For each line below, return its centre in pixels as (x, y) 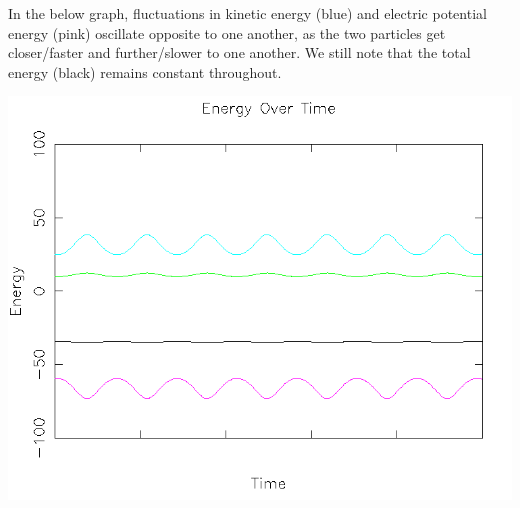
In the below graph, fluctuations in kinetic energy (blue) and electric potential (247, 13)
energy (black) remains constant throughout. (145, 71)
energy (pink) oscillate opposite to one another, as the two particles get (227, 32)
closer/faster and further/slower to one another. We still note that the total (239, 52)
